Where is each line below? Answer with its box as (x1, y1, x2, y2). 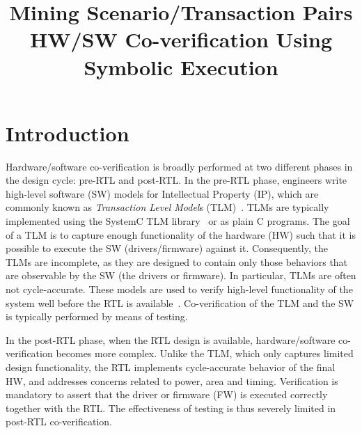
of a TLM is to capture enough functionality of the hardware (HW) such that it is (6, 227, 356, 242)
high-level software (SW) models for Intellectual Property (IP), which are (6, 186, 319, 200)
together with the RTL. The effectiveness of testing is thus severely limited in (6, 400, 336, 415)
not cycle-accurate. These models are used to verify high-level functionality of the (6, 282, 353, 297)
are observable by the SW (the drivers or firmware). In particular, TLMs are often (6, 268, 356, 283)
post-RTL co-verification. (6, 414, 112, 429)
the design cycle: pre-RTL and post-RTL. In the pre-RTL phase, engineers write (6, 173, 347, 187)
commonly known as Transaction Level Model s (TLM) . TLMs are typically (6, 200, 329, 214)
